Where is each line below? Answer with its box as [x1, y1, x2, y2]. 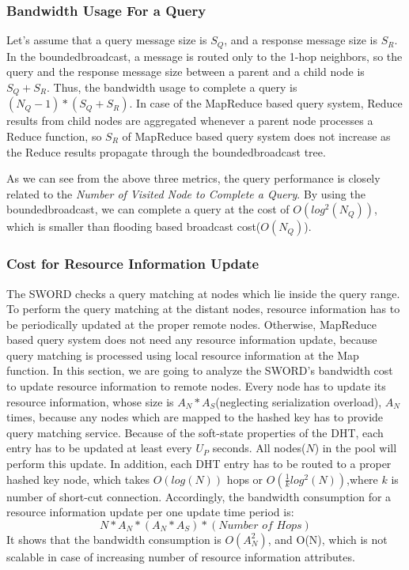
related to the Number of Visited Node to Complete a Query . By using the [6, 185, 365, 202]
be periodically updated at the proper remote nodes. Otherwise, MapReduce [6, 315, 377, 332]
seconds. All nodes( [212, 440, 306, 456]
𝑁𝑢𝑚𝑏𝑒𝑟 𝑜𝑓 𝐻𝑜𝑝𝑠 [218, 519, 302, 531]
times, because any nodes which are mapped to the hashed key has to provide [6, 409, 384, 425]
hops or [226, 470, 263, 487]
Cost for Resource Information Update [6, 254, 259, 274]
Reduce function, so [6, 127, 102, 144]
